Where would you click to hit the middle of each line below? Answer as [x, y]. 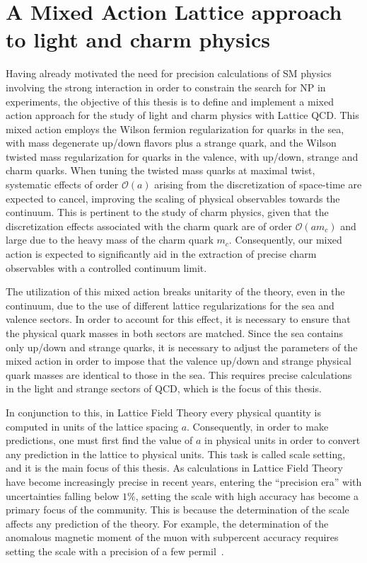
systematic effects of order [62, 184]
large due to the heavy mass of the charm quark [110, 240]
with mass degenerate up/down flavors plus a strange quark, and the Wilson [171, 143]
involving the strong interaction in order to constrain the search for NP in [166, 87]
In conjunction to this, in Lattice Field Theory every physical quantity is [163, 412]
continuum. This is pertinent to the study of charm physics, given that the [167, 212]
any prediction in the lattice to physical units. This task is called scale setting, [176, 454]
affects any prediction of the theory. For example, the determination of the [167, 523]
